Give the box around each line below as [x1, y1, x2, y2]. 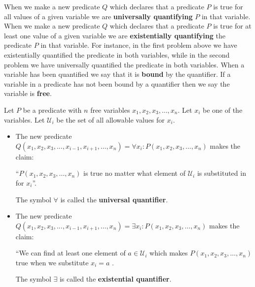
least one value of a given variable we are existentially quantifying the [4, 30, 225, 40]
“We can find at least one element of [15, 248, 126, 258]
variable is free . [4, 88, 52, 98]
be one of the [203, 104, 243, 115]
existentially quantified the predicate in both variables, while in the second [4, 49, 230, 60]
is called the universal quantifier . [60, 194, 168, 204]
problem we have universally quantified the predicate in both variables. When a [4, 59, 245, 69]
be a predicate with [23, 104, 82, 115]
